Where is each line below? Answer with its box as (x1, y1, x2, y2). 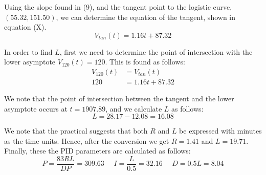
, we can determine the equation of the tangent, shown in (56, 11, 236, 22)
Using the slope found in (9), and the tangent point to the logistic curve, (4, 2, 232, 12)
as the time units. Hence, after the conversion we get (4, 135, 169, 146)
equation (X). (4, 21, 47, 32)
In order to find (4, 46, 53, 57)
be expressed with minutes (179, 125, 262, 136)
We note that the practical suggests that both (4, 125, 148, 136)
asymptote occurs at (4, 103, 68, 114)
